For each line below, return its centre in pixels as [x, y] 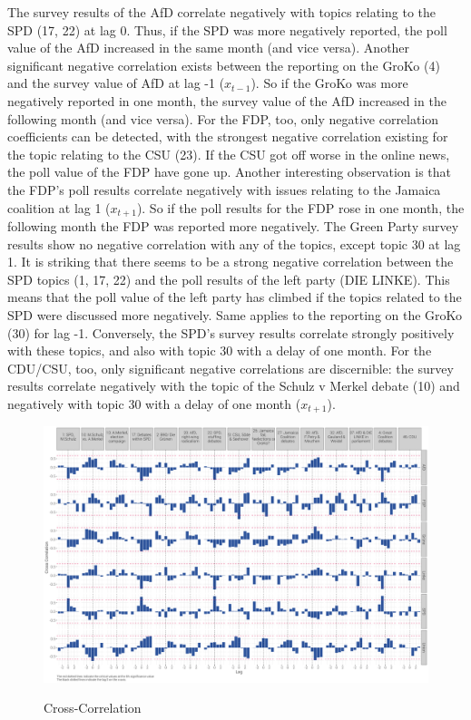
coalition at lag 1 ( [59, 207]
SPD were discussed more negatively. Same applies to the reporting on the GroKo [235, 314]
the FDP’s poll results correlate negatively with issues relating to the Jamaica [224, 189]
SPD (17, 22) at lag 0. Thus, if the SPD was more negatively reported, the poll [227, 29]
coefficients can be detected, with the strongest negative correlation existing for [228, 136]
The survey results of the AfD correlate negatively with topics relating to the [222, 12]
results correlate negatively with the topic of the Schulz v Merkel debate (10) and [234, 386]
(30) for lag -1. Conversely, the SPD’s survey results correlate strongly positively [231, 332]
